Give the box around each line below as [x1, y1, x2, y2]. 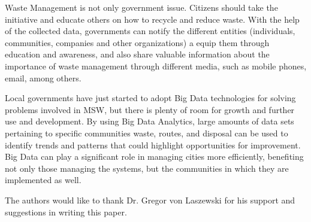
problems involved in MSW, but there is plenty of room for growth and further [5, 103, 295, 115]
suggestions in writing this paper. [5, 205, 127, 218]
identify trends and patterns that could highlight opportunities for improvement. [5, 138, 301, 151]
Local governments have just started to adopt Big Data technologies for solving [5, 92, 296, 104]
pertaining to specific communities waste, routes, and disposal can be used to [5, 126, 288, 139]
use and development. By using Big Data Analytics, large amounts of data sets [5, 115, 294, 127]
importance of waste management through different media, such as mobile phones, [5, 59, 307, 72]
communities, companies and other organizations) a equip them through [5, 36, 270, 48]
